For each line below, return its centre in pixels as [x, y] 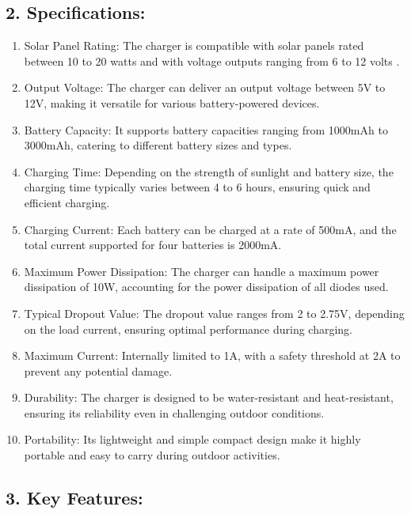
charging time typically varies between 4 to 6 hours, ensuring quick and [197, 187]
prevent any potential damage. [98, 370]
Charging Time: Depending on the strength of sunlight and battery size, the [209, 171]
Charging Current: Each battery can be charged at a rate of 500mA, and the [210, 229]
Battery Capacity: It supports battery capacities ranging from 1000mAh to [206, 129]
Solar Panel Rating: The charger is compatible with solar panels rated [194, 45]
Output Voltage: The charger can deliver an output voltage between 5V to [205, 87]
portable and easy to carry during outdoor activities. [152, 455]
